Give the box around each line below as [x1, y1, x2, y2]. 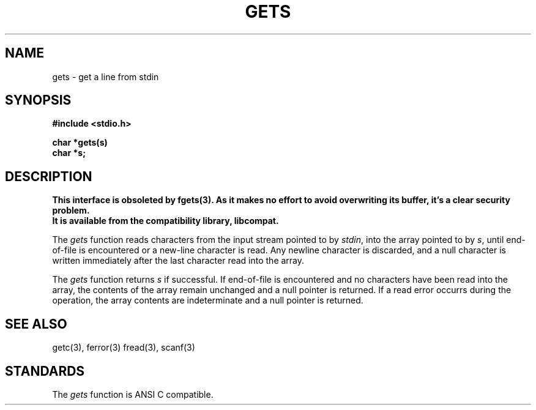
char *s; [52, 147, 86, 158]
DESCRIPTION [5, 168, 92, 184]
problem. [52, 205, 90, 216]
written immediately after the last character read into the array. [52, 255, 305, 266]
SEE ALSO [5, 316, 67, 332]
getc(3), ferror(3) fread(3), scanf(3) [52, 342, 195, 353]
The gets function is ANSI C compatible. [52, 389, 214, 400]
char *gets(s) [52, 137, 108, 148]
